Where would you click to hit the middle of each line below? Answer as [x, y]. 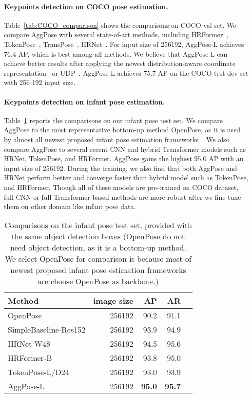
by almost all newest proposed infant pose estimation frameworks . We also [117, 139]
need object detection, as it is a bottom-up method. [98, 247]
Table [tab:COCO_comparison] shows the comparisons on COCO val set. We [120, 25]
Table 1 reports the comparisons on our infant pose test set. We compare [114, 120]
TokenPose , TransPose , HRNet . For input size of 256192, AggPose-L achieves [124, 44]
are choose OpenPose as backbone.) [98, 281]
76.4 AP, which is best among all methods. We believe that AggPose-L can [116, 53]
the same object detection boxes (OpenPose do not [98, 236]
